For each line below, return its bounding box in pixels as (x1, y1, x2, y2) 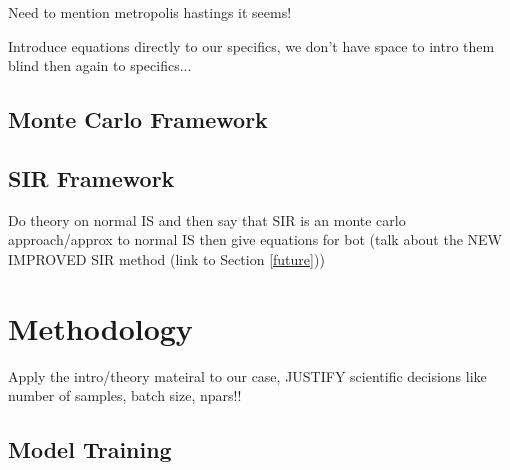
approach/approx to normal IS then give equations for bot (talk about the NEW (8, 229, 502, 250)
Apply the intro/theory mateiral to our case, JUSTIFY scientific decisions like (8, 365, 487, 386)
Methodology (8, 307, 193, 348)
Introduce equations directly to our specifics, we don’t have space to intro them (8, 35, 495, 56)
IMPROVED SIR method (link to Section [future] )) (8, 248, 325, 269)
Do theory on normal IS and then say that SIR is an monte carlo (8, 209, 406, 230)
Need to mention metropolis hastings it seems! (8, 2, 292, 22)
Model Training (8, 434, 172, 465)
